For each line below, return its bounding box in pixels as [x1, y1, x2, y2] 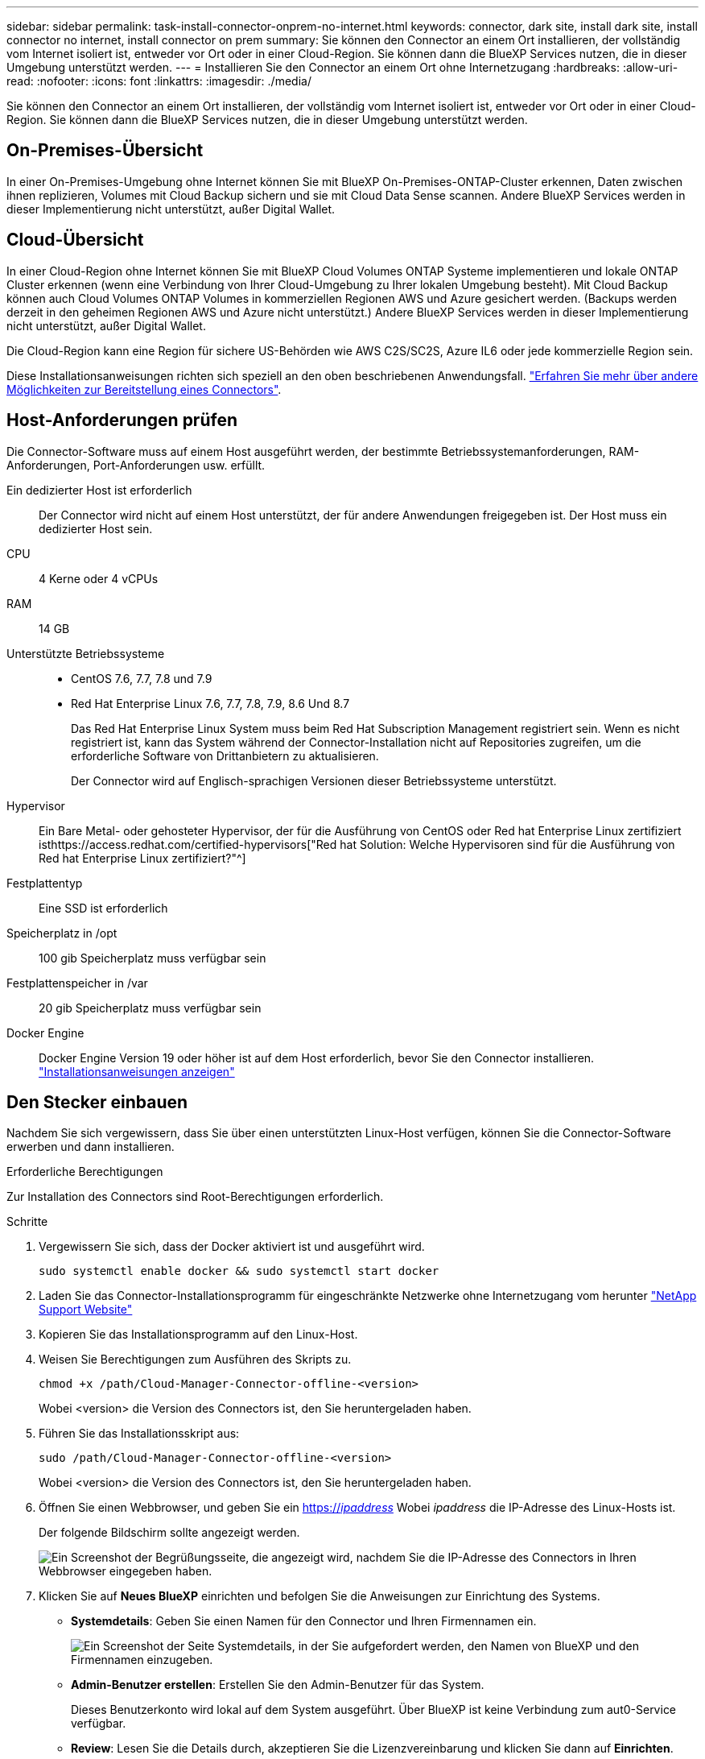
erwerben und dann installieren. [6, 1140, 175, 1154]
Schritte [6, 1215, 48, 1229]
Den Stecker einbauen [6, 1091, 188, 1112]
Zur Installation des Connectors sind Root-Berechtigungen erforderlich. [6, 1190, 384, 1204]
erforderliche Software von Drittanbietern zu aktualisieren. [71, 748, 379, 763]
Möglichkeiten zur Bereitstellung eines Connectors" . [6, 382, 282, 396]
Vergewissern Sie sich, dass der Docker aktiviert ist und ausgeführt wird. [39, 1240, 425, 1254]
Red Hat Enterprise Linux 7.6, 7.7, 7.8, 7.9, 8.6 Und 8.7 [71, 696, 350, 710]
